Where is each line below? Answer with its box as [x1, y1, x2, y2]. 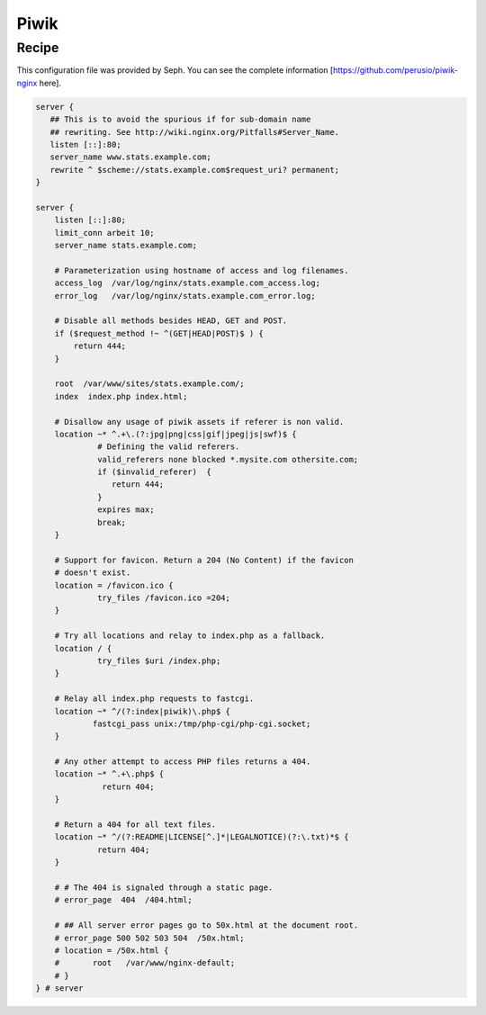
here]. [39, 77, 62, 88]
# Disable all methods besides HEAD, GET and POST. [54, 316, 288, 326]
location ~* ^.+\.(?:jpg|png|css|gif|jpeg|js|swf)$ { [54, 428, 297, 439]
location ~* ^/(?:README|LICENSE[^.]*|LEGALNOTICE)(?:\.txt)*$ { [54, 832, 349, 842]
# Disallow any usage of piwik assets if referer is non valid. [54, 417, 345, 427]
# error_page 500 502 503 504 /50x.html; [54, 932, 245, 943]
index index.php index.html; [54, 391, 188, 401]
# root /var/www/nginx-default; [54, 958, 236, 968]
